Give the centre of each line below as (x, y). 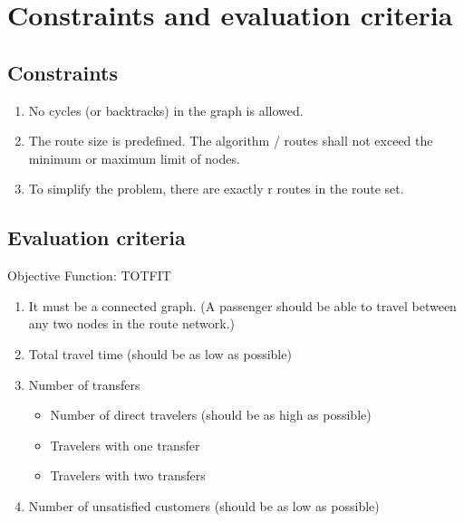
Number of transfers (84, 384)
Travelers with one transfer (125, 445)
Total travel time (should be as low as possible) (160, 353)
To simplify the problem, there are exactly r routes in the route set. (216, 189)
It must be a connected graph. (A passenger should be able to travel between (242, 305)
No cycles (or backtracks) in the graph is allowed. (166, 110)
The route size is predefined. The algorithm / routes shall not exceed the (231, 141)
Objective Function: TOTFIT (89, 275)
